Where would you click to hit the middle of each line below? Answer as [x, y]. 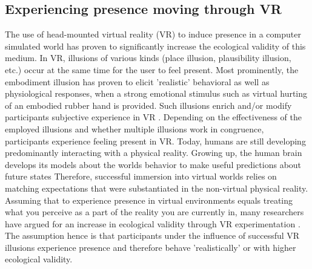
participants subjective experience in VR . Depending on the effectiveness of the [153, 117]
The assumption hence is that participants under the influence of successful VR [152, 235]
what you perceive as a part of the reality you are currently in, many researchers [154, 212]
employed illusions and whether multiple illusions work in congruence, [134, 128]
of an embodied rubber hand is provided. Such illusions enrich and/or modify [148, 105]
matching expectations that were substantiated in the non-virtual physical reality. [157, 188]
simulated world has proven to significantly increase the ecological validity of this [155, 46]
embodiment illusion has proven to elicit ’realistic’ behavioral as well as [137, 81]
